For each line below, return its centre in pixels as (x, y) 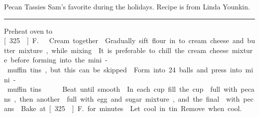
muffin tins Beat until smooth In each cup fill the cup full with (122, 89)
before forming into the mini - (59, 60)
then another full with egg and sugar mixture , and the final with (130, 98)
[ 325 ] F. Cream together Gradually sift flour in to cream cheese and (124, 40)
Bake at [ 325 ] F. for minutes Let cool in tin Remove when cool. (131, 108)
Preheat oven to (28, 30)
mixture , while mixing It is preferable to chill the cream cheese (124, 50)
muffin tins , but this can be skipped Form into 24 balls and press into (125, 69)
